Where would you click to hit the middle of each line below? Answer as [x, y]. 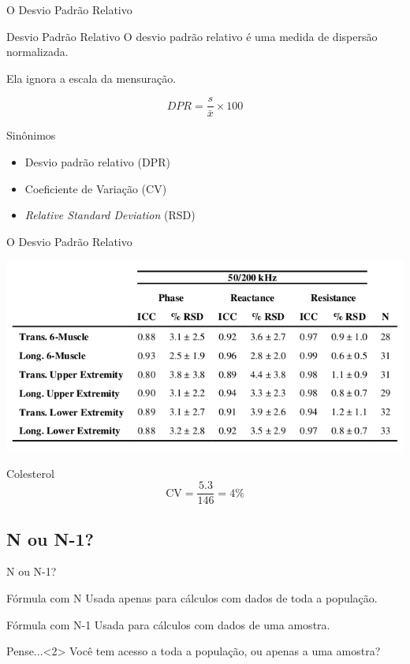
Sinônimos [31, 135]
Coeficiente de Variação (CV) [96, 188]
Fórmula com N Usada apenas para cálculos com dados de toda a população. [192, 598]
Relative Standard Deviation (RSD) [110, 215]
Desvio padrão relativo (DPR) [97, 162]
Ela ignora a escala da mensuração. [91, 78]
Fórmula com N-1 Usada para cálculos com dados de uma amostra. [168, 624]
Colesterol [30, 473]
